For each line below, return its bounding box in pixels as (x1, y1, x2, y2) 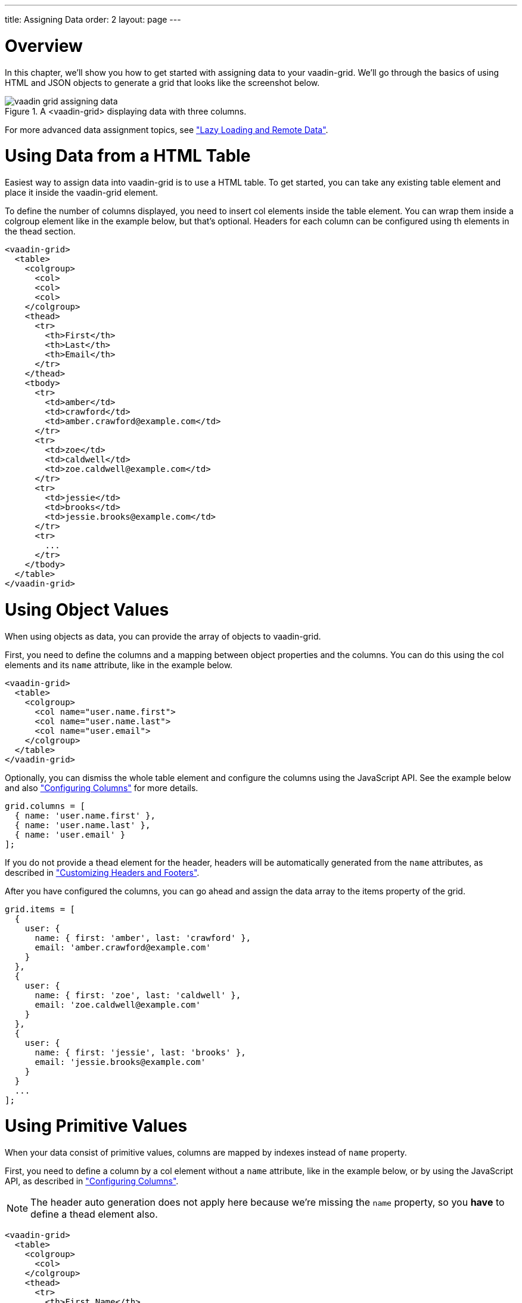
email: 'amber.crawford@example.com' (35, 942, 211, 952)
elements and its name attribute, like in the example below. (5, 659, 233, 670)
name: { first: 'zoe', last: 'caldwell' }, (35, 990, 241, 1000)
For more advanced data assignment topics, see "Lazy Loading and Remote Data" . (5, 124, 328, 135)
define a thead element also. (30, 1208, 158, 1220)
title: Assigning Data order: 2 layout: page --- (5, 14, 181, 24)
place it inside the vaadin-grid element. (5, 187, 159, 197)
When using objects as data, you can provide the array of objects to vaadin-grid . (5, 631, 321, 641)
